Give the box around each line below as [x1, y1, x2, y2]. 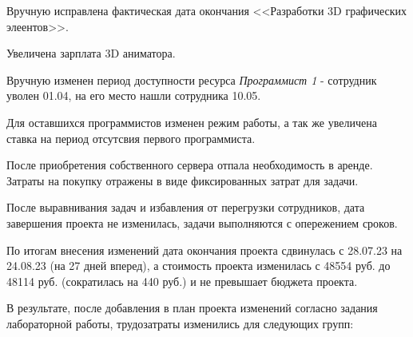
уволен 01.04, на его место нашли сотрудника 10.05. [6, 87, 261, 104]
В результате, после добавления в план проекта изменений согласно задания [6, 299, 378, 316]
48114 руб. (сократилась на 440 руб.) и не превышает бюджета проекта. [6, 272, 358, 289]
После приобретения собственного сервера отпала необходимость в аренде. [6, 157, 373, 173]
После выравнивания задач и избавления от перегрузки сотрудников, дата [6, 199, 365, 216]
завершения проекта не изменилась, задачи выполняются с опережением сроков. [6, 214, 398, 231]
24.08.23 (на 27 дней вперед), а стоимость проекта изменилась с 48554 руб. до [6, 257, 391, 274]
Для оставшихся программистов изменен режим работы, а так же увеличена [6, 113, 377, 130]
